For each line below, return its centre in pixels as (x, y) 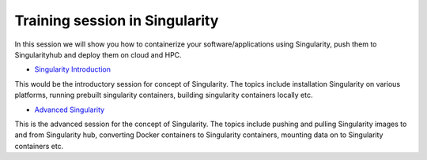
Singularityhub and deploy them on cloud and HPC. (98, 54)
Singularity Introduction (72, 69)
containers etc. (39, 146)
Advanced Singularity (70, 110)
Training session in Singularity (117, 20)
